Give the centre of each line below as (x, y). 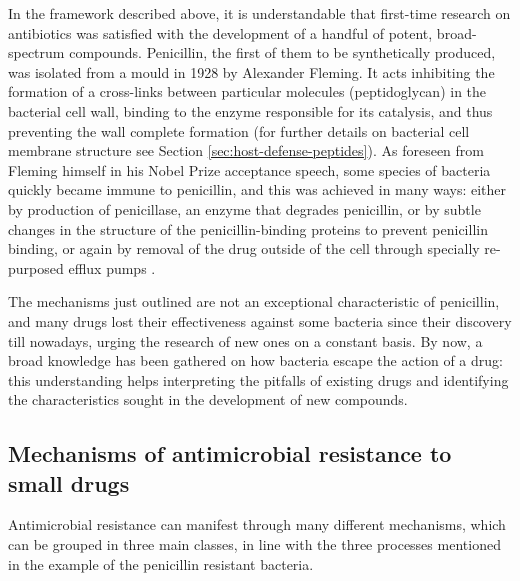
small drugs (69, 482)
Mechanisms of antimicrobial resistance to (230, 453)
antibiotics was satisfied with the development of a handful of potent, (220, 32)
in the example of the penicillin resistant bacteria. (161, 563)
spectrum (36, 52)
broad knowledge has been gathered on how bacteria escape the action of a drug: (255, 360)
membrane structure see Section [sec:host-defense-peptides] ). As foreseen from (246, 150)
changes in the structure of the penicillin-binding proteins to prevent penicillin (248, 228)
